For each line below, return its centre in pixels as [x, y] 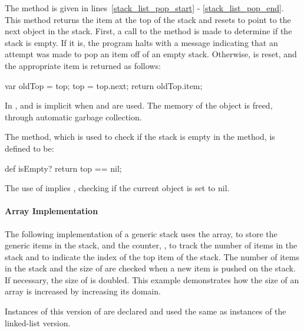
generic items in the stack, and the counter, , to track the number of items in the [151, 245]
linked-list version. [38, 322]
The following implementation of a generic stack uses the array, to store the [141, 233]
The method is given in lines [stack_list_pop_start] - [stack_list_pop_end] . [144, 8]
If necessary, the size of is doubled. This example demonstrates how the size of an [152, 279]
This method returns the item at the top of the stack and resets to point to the [148, 19]
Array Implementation [52, 211]
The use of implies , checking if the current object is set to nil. [117, 188]
